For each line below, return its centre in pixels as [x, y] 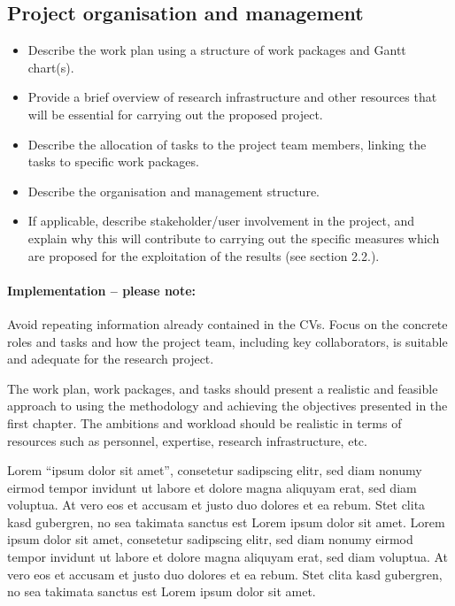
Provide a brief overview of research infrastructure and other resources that [232, 97]
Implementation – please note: [101, 290]
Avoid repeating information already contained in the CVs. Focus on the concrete [227, 323]
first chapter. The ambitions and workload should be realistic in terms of [204, 422]
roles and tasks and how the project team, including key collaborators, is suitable [227, 341]
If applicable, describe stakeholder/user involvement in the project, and [221, 221]
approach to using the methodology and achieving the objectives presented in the [227, 406]
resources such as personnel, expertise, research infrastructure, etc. [187, 440]
